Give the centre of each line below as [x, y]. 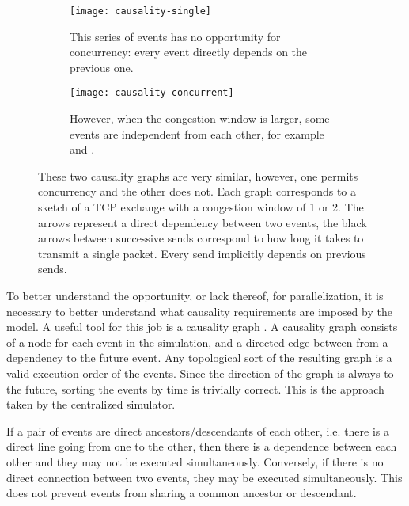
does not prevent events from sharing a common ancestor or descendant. [182, 493]
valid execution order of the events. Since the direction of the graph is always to [200, 373]
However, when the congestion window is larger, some [200, 118]
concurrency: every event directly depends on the [189, 52]
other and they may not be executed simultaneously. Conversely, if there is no [195, 461]
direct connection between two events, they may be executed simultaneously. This [204, 477]
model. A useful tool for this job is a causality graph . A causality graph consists [202, 327]
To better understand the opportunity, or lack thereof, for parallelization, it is [195, 296]
